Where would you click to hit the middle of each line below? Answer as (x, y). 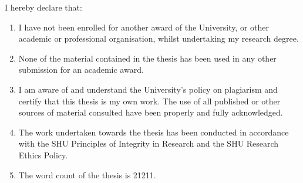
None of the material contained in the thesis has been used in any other (147, 58)
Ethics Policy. (43, 155)
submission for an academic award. (81, 70)
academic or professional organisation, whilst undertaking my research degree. (159, 38)
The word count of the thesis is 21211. (87, 174)
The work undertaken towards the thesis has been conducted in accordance (154, 132)
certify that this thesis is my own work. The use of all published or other (149, 101)
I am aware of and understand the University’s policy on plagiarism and (148, 89)
